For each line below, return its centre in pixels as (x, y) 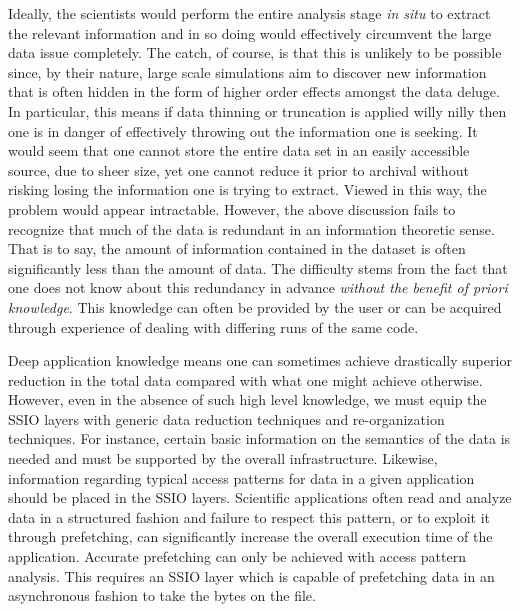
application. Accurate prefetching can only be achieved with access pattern (237, 556)
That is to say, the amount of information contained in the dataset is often (237, 248)
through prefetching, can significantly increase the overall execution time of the (250, 536)
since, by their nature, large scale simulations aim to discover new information (247, 71)
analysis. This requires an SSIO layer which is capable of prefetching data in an (251, 575)
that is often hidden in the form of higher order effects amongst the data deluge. (254, 91)
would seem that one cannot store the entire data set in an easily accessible (239, 150)
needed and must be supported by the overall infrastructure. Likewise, (223, 458)
